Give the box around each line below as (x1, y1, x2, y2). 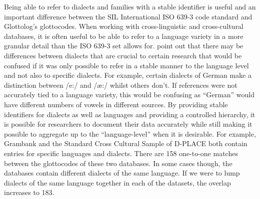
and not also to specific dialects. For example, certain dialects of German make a (4, 70, 251, 80)
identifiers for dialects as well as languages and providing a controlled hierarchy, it (4, 109, 255, 119)
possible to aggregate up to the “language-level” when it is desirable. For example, (4, 128, 256, 139)
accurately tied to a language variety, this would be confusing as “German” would (4, 89, 254, 100)
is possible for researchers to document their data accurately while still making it (4, 119, 252, 129)
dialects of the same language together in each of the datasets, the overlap (4, 177, 231, 188)
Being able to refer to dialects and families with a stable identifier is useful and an (4, 1, 256, 11)
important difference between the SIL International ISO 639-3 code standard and (4, 11, 252, 21)
